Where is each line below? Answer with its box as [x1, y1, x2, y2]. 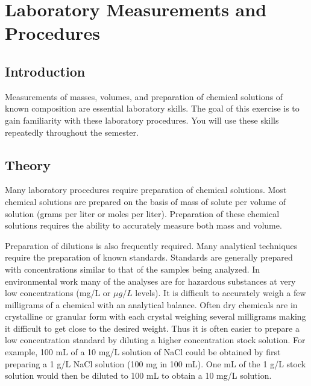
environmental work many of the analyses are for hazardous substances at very [5, 274, 296, 287]
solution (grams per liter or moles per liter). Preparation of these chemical [5, 207, 280, 220]
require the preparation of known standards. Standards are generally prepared [5, 251, 293, 264]
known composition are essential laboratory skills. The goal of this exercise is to [5, 102, 300, 115]
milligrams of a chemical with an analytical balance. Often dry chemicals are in [5, 298, 298, 311]
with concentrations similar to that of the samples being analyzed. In [5, 262, 260, 275]
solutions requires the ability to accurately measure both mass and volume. [5, 219, 282, 232]
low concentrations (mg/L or [5, 286, 111, 299]
